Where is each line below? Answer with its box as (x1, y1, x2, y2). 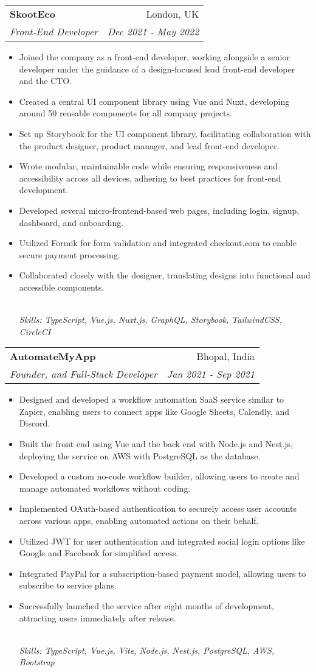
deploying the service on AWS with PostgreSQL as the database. (19, 449, 261, 462)
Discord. (19, 417, 50, 430)
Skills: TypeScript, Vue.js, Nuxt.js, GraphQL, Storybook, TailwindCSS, (19, 313, 282, 326)
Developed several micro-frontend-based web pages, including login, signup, (19, 203, 300, 216)
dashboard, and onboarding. (19, 216, 124, 228)
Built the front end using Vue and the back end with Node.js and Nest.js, (19, 437, 293, 450)
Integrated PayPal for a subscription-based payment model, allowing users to (19, 567, 306, 579)
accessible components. (19, 280, 105, 293)
